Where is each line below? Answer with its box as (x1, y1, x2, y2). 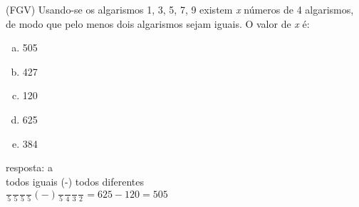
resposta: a (6, 160, 53, 175)
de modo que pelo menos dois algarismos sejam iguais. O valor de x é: (6, 16, 310, 31)
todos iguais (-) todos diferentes (6, 173, 145, 188)
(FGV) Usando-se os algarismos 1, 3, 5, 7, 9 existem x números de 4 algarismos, (6, 2, 354, 16)
